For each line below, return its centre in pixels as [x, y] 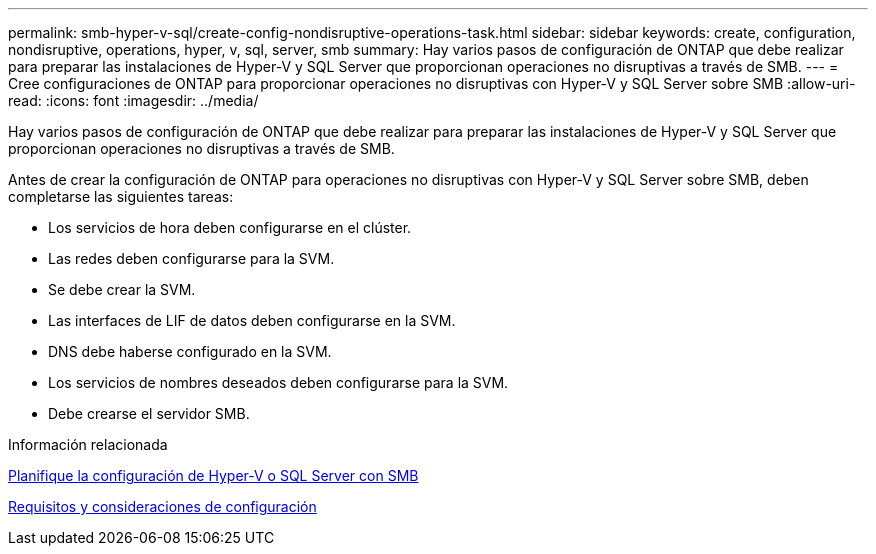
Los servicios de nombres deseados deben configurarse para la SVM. [278, 382]
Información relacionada [88, 444]
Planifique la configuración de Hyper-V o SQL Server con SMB [213, 475]
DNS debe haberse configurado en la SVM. [190, 351]
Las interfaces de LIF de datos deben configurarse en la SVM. [252, 320]
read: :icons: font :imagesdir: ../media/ [133, 100]
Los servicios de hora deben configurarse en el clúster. [230, 227]
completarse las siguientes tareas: [121, 196]
